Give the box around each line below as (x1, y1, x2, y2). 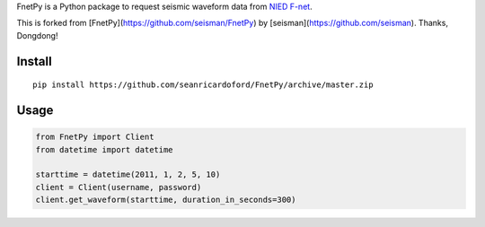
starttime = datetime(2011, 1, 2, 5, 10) (35, 170, 221, 179)
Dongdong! (16, 30, 58, 40)
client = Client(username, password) (35, 182, 202, 192)
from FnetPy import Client (35, 132, 154, 143)
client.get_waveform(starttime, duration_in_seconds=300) (35, 195, 296, 205)
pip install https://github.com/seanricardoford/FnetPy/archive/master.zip (32, 80, 374, 90)
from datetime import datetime (35, 144, 174, 154)
